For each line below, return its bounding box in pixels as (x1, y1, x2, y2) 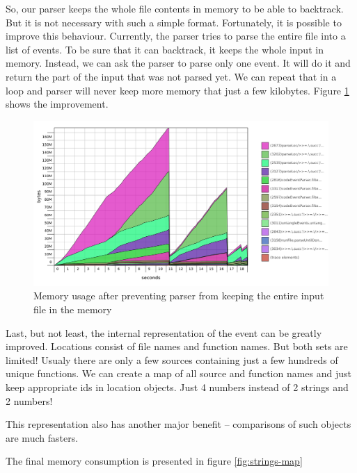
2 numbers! (6, 393, 53, 408)
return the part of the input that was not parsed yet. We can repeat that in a (6, 69, 337, 83)
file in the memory (33, 302, 112, 317)
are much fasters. (6, 430, 79, 445)
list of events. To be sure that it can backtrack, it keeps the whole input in (6, 42, 324, 56)
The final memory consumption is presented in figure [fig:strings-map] (6, 454, 303, 468)
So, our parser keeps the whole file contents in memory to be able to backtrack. (6, 1, 344, 15)
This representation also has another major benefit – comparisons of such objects (6, 417, 351, 431)
